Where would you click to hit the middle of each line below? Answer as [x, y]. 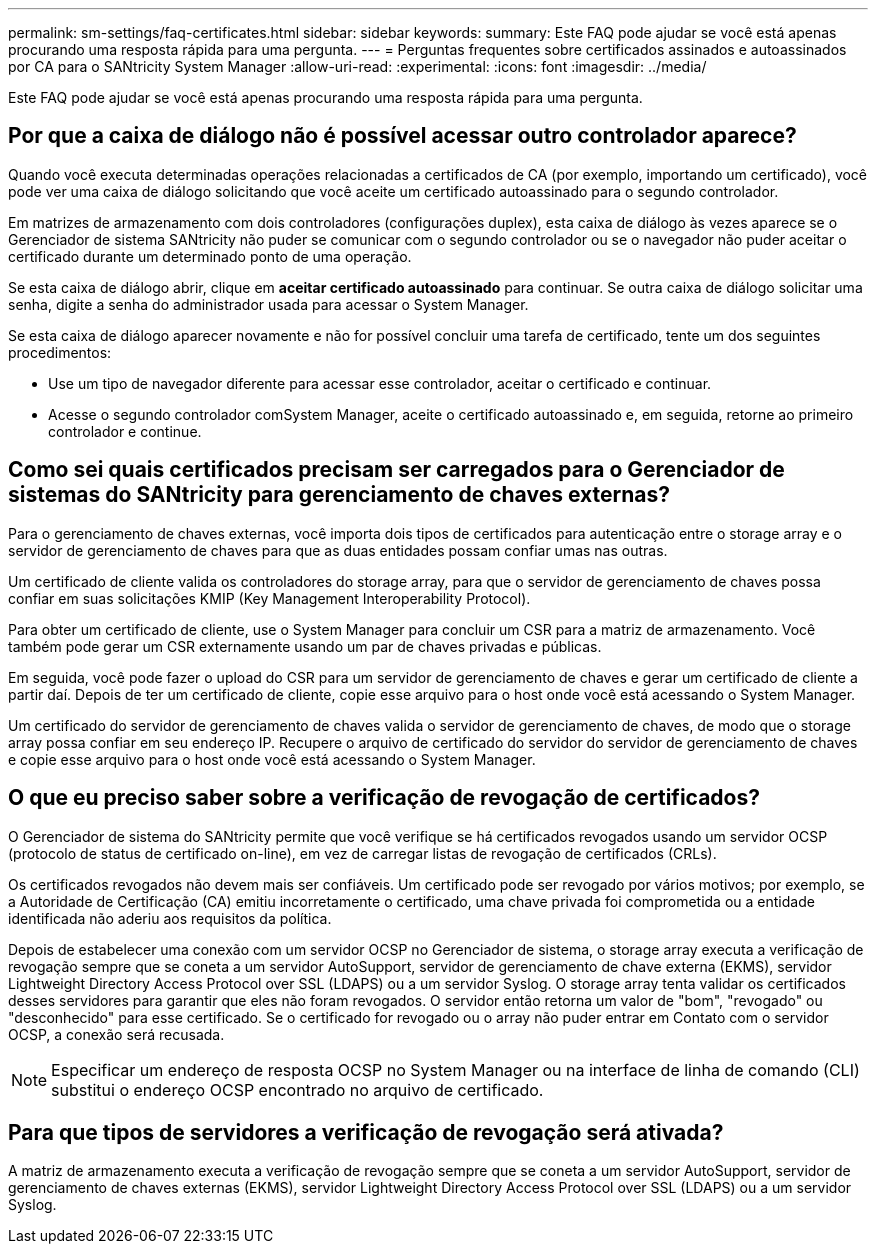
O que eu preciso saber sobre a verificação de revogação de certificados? [384, 798]
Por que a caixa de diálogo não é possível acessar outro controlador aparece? [402, 136]
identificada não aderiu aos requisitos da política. [170, 918]
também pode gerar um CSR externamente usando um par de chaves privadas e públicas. [305, 646]
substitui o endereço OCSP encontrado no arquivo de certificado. [297, 1089]
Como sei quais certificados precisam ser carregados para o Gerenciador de [396, 470]
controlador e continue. [125, 431]
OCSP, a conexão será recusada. [116, 1034]
